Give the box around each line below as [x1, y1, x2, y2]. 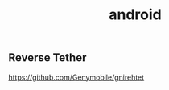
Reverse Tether [8, 51, 87, 65]
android [108, 6, 163, 24]
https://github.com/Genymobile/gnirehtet [8, 72, 145, 82]
